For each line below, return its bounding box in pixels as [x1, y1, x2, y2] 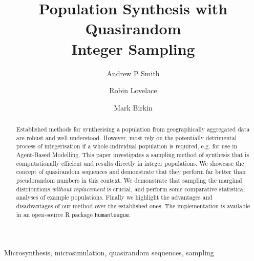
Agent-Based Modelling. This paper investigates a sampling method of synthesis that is [16, 150, 249, 159]
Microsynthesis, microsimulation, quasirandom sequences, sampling [4, 247, 214, 257]
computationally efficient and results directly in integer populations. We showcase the [16, 159, 244, 167]
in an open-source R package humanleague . [16, 210, 131, 219]
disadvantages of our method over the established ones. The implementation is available [16, 201, 250, 210]
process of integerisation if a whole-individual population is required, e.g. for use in [16, 142, 238, 150]
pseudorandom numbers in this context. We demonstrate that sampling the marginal [16, 176, 242, 185]
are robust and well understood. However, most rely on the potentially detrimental [16, 133, 237, 142]
